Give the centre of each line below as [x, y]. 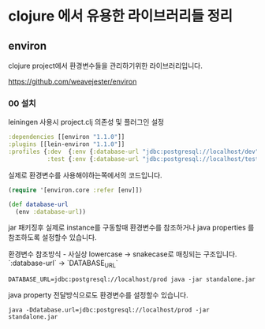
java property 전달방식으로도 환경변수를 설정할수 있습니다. [98, 295]
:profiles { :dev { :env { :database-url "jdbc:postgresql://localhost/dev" [134, 152]
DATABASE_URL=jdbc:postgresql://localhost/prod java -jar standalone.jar [132, 280]
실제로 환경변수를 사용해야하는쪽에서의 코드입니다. [86, 175]
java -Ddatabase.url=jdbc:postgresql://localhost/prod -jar [109, 310]
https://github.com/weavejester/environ [73, 81]
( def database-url [38, 204]
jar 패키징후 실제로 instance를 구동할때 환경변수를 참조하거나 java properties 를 [131, 228]
